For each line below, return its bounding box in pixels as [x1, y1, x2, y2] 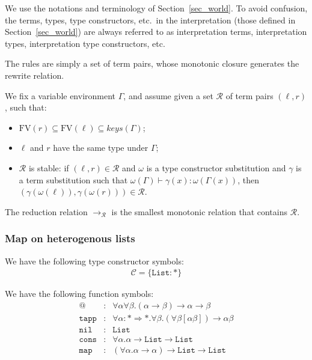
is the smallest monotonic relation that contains [111, 205, 288, 218]
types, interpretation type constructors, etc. [5, 37, 165, 49]
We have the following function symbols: [5, 287, 154, 300]
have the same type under [53, 141, 148, 154]
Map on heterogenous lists [5, 231, 135, 246]
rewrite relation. [5, 69, 64, 81]
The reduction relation [5, 205, 88, 218]
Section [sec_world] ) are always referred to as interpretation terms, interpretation [5, 25, 307, 38]
